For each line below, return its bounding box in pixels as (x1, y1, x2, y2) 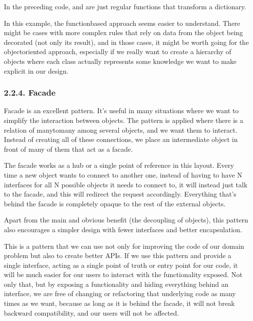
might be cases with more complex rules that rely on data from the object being (4, 27, 243, 38)
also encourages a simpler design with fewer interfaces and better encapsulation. (4, 224, 242, 234)
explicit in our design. (4, 65, 69, 76)
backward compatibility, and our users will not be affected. (4, 307, 179, 318)
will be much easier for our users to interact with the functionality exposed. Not (4, 269, 243, 280)
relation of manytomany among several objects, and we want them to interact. (4, 124, 237, 135)
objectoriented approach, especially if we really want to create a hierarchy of (4, 46, 232, 57)
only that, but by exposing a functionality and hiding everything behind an (4, 279, 229, 289)
